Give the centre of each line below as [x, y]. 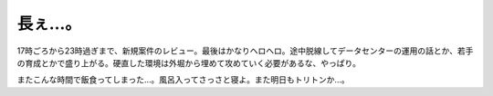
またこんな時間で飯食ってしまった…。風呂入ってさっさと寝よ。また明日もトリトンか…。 [184, 80]
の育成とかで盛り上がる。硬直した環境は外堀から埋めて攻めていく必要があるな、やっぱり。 [189, 62]
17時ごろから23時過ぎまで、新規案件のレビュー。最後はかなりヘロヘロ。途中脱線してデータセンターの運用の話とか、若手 [245, 51]
